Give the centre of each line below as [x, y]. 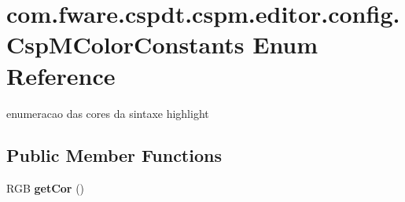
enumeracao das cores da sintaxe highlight [108, 113]
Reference [61, 75]
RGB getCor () [46, 188]
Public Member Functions [114, 155]
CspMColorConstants [125, 44]
